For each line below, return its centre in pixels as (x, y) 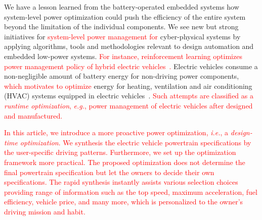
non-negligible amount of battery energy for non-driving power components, (122, 76)
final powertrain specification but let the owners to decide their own (109, 172)
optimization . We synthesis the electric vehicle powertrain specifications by (136, 142)
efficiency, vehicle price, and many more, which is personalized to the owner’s (124, 202)
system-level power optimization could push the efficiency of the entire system (125, 16)
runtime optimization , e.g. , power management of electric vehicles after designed (128, 105)
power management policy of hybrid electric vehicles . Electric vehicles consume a (131, 66)
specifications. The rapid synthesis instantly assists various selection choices (121, 182)
